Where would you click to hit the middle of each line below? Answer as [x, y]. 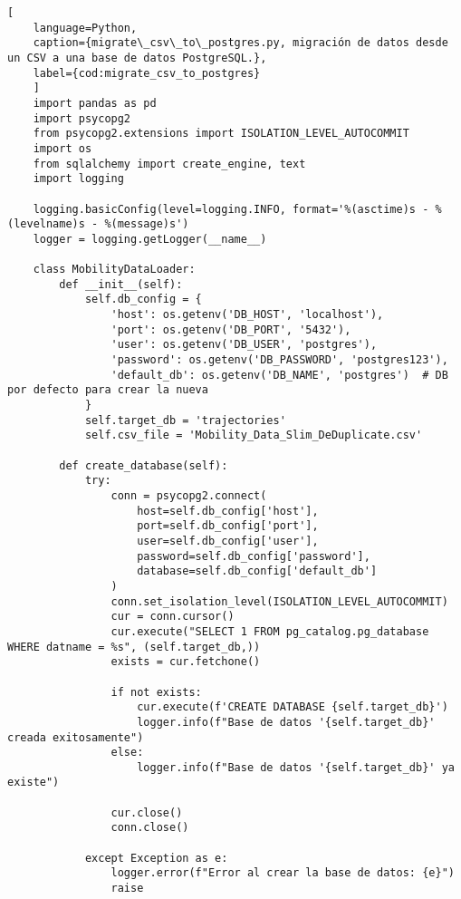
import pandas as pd [95, 103]
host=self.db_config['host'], [228, 511]
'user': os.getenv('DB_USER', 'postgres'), [244, 345]
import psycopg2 [82, 118]
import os [62, 148]
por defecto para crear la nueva [108, 390]
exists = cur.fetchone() [186, 662]
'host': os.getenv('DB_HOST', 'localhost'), [247, 315]
